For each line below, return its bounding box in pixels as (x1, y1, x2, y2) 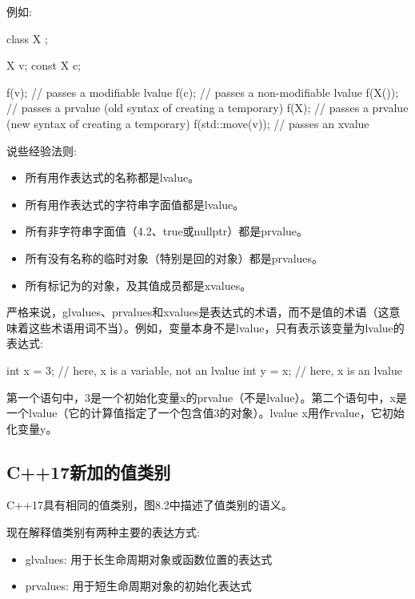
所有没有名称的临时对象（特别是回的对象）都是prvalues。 (25, 249, 324, 266)
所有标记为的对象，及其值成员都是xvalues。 (25, 276, 252, 293)
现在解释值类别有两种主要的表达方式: (6, 524, 200, 541)
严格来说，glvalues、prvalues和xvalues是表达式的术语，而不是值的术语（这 (6, 304, 389, 320)
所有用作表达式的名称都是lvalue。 (25, 169, 200, 186)
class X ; (6, 30, 48, 46)
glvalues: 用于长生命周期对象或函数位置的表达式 (25, 550, 273, 567)
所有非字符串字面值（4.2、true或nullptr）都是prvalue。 (25, 223, 309, 239)
